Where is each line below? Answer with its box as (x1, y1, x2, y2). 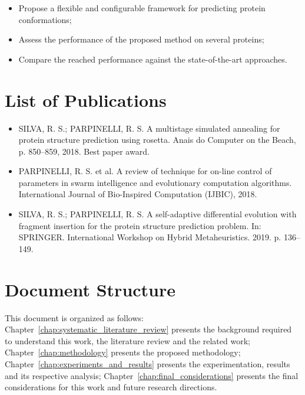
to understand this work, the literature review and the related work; (5, 334, 250, 347)
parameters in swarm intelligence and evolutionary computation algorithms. (18, 176, 292, 188)
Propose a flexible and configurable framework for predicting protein (18, 2, 266, 14)
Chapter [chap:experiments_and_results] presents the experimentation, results (5, 357, 290, 370)
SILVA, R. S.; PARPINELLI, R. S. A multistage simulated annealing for (18, 122, 280, 134)
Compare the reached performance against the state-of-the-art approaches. (18, 53, 287, 65)
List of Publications (5, 87, 167, 112)
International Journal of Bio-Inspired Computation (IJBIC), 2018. (18, 188, 257, 200)
